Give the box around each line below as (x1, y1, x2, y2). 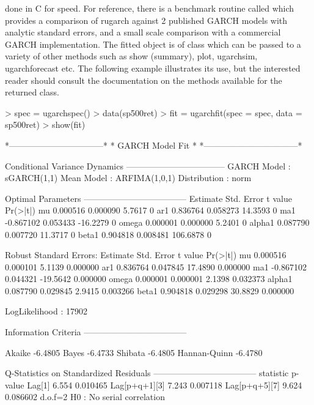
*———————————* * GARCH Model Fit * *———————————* (5, 138, 302, 151)
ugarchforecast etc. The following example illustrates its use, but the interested (5, 61, 301, 74)
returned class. (5, 86, 59, 98)
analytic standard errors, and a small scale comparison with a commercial (5, 26, 281, 39)
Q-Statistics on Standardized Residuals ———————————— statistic (5, 366, 289, 379)
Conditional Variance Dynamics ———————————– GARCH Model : (5, 159, 291, 172)
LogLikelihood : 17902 (5, 305, 87, 318)
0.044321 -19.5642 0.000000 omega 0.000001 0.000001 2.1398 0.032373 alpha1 (5, 272, 293, 285)
